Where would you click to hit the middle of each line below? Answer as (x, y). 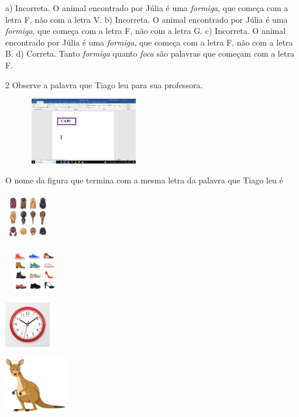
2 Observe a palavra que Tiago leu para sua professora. (104, 84)
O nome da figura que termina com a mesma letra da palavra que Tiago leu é (144, 180)
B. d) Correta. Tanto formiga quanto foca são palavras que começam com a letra (150, 53)
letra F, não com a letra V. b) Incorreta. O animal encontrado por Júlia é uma (147, 19)
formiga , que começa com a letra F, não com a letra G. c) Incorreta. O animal (146, 31)
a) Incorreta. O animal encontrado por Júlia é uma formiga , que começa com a (147, 8)
